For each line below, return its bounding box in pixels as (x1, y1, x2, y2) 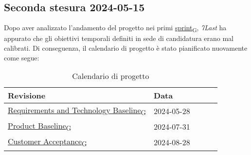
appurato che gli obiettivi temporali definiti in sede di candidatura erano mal (4, 33, 234, 43)
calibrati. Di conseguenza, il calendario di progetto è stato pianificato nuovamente (4, 42, 248, 53)
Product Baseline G (8, 120, 72, 133)
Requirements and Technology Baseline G (8, 104, 146, 117)
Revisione (8, 90, 46, 101)
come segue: (4, 52, 39, 62)
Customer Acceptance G (8, 136, 87, 149)
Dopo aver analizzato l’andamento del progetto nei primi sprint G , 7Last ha (4, 22, 227, 34)
